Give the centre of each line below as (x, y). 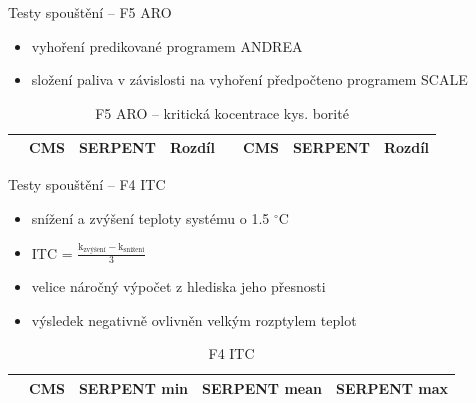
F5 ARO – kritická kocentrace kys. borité (222, 112)
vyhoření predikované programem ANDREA (167, 45)
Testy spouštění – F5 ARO (90, 12)
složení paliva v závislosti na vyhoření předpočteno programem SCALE (249, 79)
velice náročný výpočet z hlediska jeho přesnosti (178, 286)
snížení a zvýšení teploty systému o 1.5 (150, 218)
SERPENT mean (262, 387)
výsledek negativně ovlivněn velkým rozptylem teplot (194, 319)
